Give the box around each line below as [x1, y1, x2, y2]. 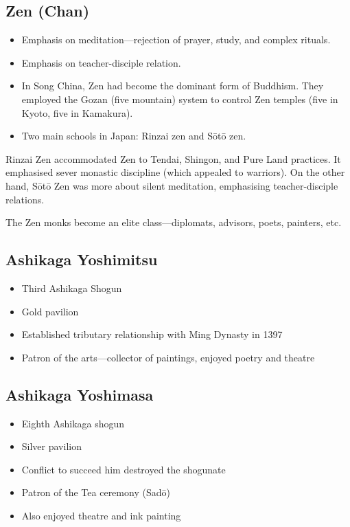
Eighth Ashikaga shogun [21, 416, 125, 430]
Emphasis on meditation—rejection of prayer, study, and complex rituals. [21, 32, 331, 47]
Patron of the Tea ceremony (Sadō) [21, 485, 170, 500]
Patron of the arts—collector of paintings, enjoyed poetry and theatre [21, 350, 315, 364]
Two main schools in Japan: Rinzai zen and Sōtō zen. [21, 128, 246, 143]
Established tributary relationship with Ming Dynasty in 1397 [21, 327, 283, 341]
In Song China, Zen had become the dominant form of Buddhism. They [21, 78, 324, 93]
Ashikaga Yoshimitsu [5, 249, 158, 270]
